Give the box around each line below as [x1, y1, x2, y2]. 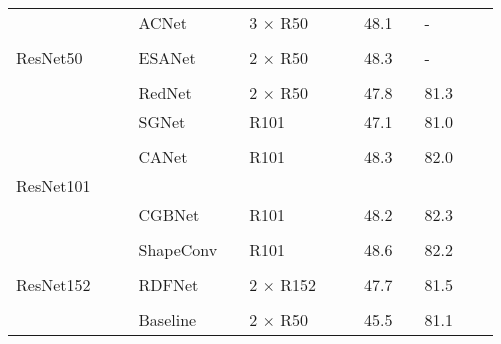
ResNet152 [16, 273, 91, 296]
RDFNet [138, 273, 199, 296]
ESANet [138, 46, 196, 69]
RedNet [138, 81, 192, 104]
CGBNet [138, 203, 200, 226]
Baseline [138, 308, 197, 331]
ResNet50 [16, 46, 83, 69]
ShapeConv [138, 238, 218, 261]
